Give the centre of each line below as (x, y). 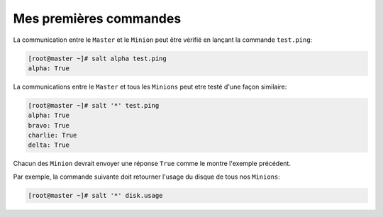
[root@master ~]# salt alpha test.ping (97, 58)
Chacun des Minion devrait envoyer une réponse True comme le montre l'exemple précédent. (152, 164)
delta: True (49, 145)
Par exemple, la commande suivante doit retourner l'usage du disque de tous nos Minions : (146, 177)
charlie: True (52, 135)
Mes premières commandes (97, 18)
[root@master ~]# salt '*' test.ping (94, 105)
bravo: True (49, 125)
